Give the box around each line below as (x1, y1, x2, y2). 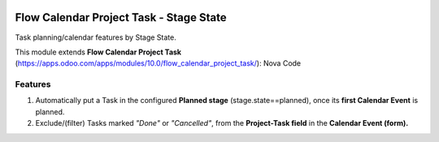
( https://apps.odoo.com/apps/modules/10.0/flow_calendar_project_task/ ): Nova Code (15, 58, 302, 68)
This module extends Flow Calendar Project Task (15, 47, 182, 57)
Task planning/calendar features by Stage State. (15, 32, 176, 42)
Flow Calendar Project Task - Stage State (15, 11, 227, 24)
